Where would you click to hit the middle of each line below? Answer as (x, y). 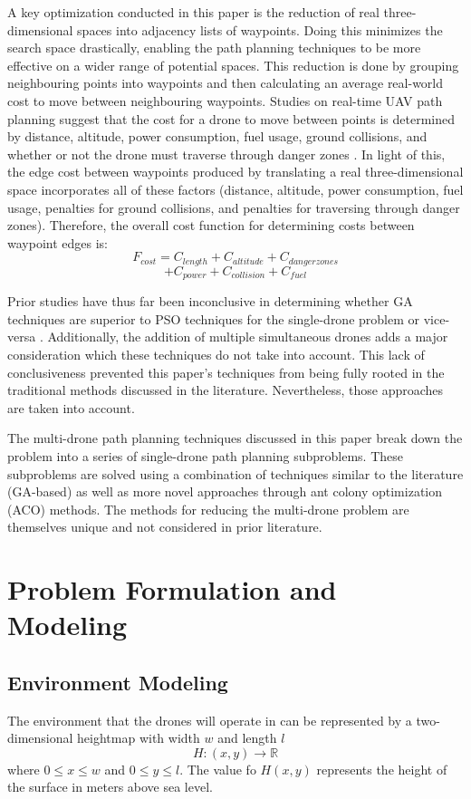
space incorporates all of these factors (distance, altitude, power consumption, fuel (235, 189)
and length (247, 738)
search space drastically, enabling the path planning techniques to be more (214, 48)
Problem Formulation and (172, 589)
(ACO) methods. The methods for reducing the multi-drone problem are (208, 509)
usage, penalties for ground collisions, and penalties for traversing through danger (234, 207)
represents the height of (382, 769)
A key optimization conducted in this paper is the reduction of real (193, 12)
